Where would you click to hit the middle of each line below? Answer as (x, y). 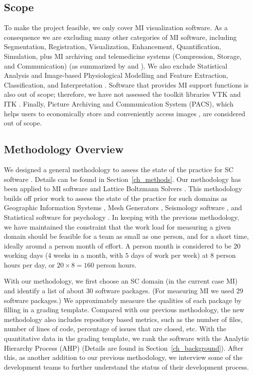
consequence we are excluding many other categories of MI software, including (120, 37)
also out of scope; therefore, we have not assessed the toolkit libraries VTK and (122, 94)
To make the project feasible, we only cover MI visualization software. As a (116, 27)
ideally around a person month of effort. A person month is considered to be (118, 245)
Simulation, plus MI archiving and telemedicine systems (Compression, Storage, (123, 56)
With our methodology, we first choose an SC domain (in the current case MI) (121, 281)
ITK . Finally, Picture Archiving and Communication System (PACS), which (119, 103)
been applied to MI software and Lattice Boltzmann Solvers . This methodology (123, 188)
